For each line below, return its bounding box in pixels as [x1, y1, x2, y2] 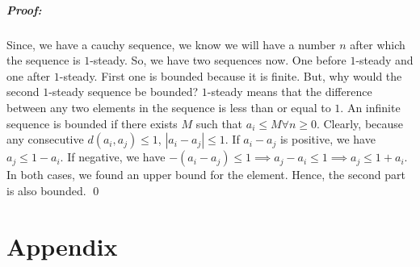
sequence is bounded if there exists [6, 115, 178, 131]
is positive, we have [279, 131, 376, 148]
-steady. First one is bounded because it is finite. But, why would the [59, 67, 402, 84]
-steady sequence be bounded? [48, 83, 199, 100]
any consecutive [6, 131, 84, 148]
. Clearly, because [316, 115, 404, 131]
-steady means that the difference [207, 83, 372, 100]
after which [350, 35, 405, 52]
